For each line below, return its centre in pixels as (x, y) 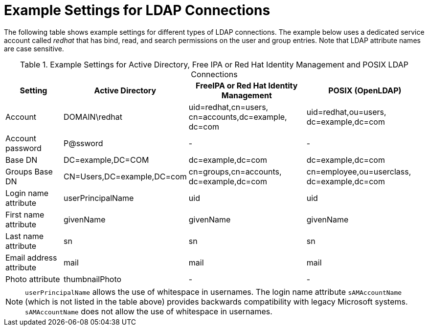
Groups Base (29, 171)
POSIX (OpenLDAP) (365, 90)
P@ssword (83, 143)
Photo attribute (33, 279)
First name (25, 214)
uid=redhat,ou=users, (346, 112)
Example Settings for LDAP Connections (137, 10)
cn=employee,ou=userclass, (359, 171)
